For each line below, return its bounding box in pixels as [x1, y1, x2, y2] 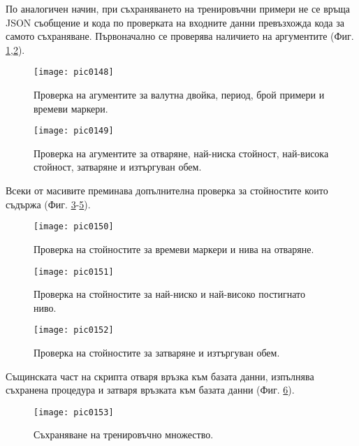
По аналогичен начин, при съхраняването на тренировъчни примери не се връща [6, 1, 351, 15]
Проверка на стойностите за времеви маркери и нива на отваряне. [34, 241, 314, 256]
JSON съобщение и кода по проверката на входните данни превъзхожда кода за [6, 15, 344, 29]
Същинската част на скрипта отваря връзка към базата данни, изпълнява [6, 368, 314, 383]
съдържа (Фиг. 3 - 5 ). [6, 196, 91, 211]
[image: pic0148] [34, 67, 114, 78]
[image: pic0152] [34, 325, 114, 336]
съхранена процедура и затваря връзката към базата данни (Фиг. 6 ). [6, 382, 295, 397]
